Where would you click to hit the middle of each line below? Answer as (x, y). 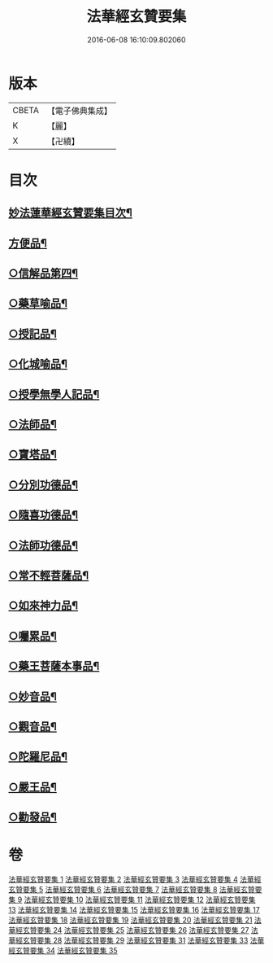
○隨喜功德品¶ (43, 515)
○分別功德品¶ (43, 485)
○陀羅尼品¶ (38, 757)
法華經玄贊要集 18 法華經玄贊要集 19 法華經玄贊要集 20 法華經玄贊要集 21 (130, 920)
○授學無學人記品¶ (54, 394)
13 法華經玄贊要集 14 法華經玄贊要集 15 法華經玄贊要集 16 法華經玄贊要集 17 (134, 910)
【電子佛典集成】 (79, 111)
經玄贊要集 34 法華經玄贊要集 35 (63, 951)
